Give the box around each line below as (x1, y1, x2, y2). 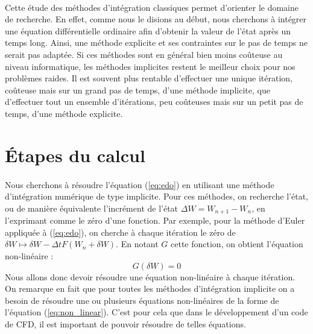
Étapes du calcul (5, 142, 145, 167)
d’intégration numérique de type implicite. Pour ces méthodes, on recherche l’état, (5, 190, 308, 203)
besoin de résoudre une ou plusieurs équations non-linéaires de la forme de (5, 294, 279, 306)
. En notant (116, 238, 159, 250)
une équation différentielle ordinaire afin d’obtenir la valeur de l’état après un (5, 24, 291, 37)
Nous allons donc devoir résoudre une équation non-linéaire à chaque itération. (5, 270, 296, 283)
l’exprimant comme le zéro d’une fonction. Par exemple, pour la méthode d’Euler (5, 214, 305, 227)
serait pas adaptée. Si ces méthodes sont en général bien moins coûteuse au (5, 48, 283, 60)
